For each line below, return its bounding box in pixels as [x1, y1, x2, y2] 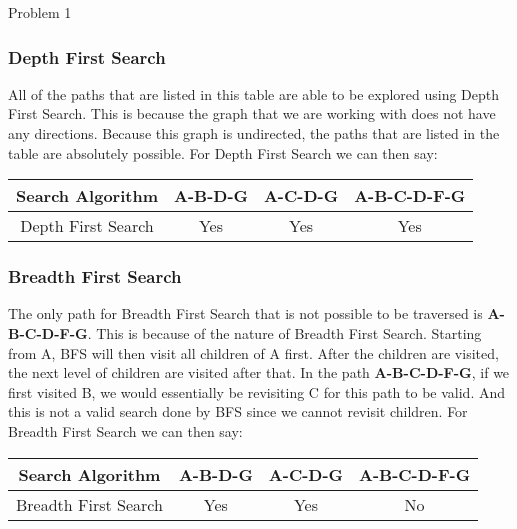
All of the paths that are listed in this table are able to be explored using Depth [8, 83, 500, 104]
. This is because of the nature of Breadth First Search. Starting [87, 323, 482, 343]
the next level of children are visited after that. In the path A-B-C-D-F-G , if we [8, 362, 510, 383]
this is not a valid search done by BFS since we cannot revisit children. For [8, 401, 468, 422]
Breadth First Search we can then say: [8, 420, 243, 441]
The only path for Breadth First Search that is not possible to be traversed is [8, 303, 483, 324]
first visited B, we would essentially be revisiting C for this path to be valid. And [8, 381, 505, 402]
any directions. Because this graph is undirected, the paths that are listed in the [8, 123, 500, 143]
